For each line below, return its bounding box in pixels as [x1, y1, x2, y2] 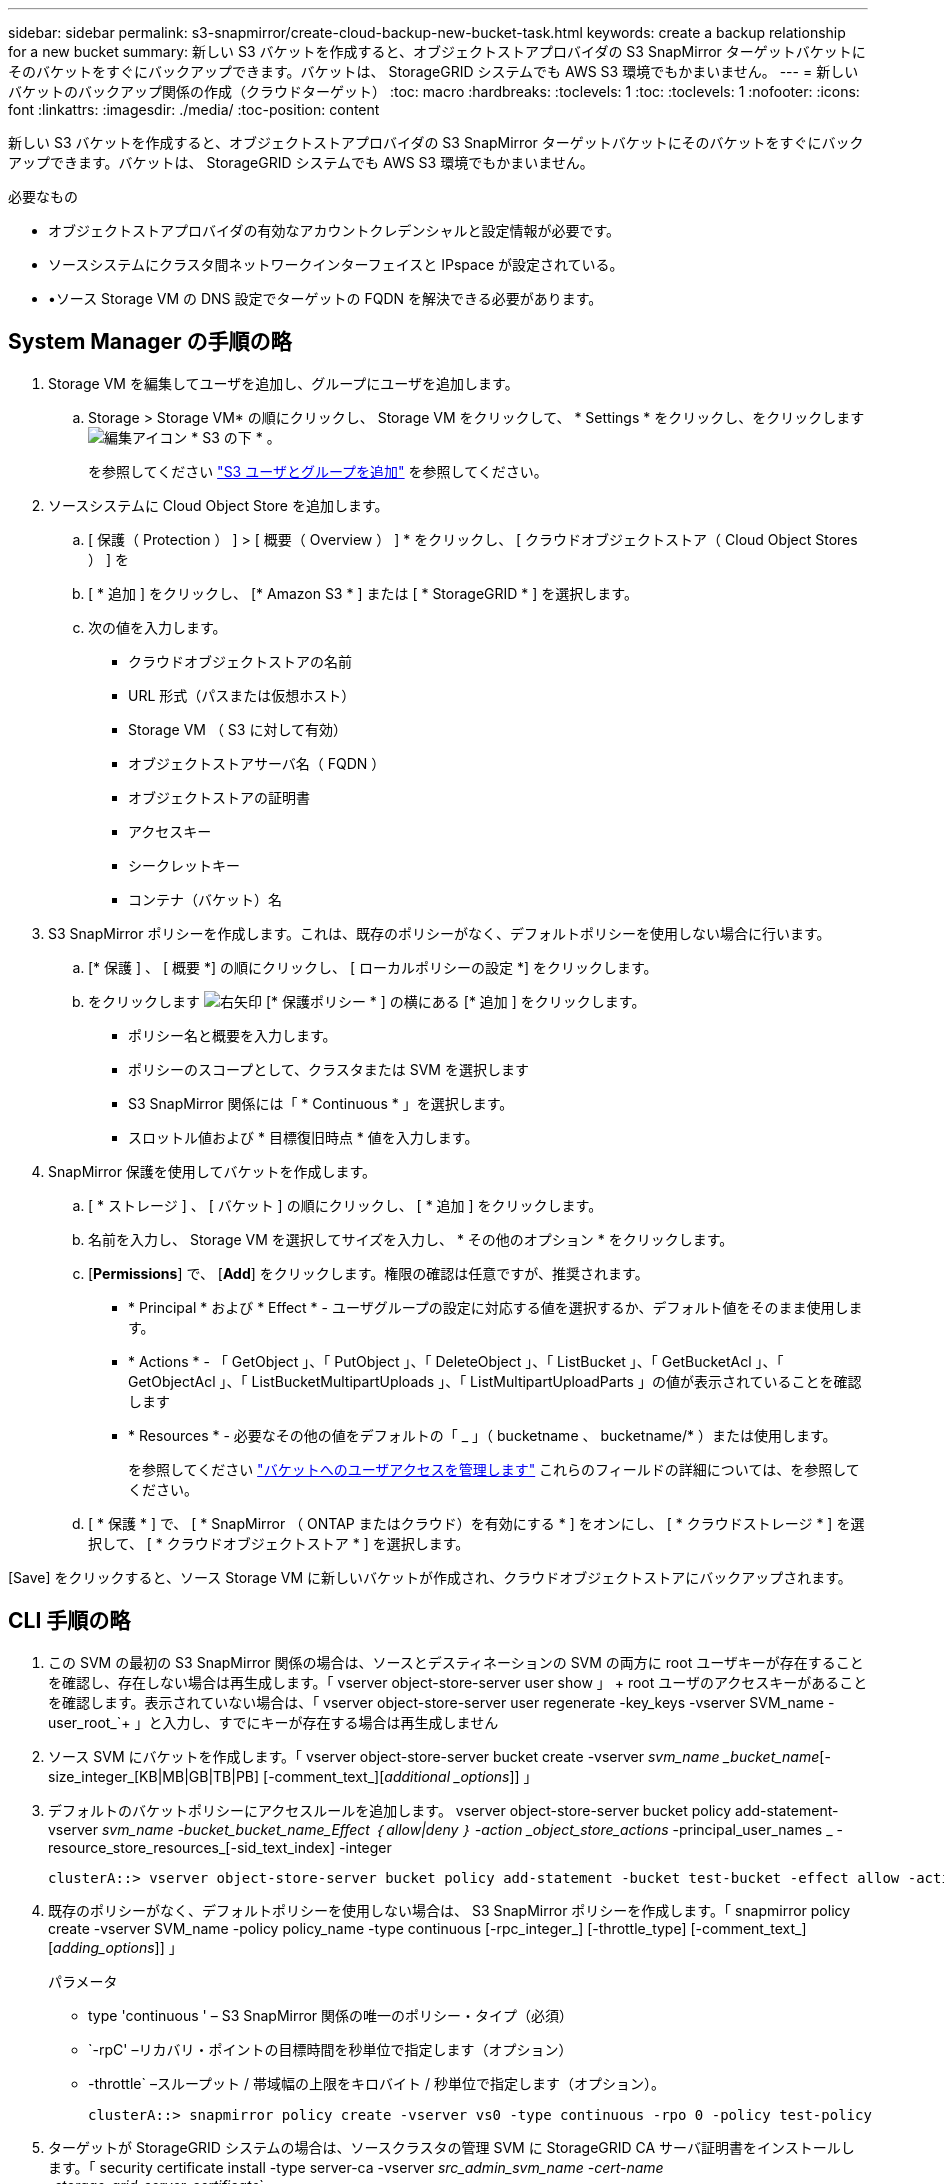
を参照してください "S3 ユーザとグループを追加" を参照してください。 [88, 462, 548, 480]
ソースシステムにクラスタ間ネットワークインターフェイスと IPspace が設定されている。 [48, 256, 624, 273]
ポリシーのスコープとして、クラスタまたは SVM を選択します [128, 1060, 529, 1078]
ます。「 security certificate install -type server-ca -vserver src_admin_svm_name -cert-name [48, 2158, 664, 2176]
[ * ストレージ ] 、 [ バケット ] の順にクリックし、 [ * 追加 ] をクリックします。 [88, 1196, 603, 1214]
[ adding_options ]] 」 [48, 1938, 183, 1956]
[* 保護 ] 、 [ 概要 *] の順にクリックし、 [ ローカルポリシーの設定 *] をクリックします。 [88, 958, 658, 976]
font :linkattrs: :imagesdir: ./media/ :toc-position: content [8, 101, 380, 118]
